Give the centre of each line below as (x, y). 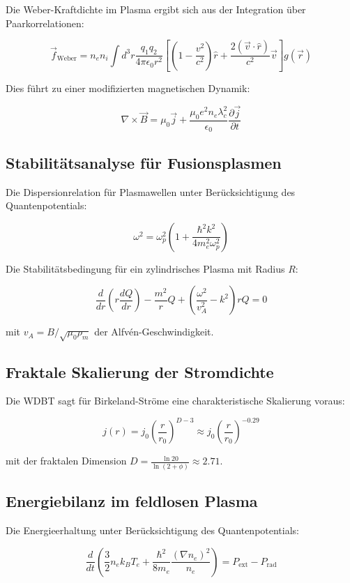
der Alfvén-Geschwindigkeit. (154, 332)
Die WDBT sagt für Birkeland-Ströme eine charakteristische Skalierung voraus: (175, 401)
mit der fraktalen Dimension (66, 461)
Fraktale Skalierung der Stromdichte (140, 371)
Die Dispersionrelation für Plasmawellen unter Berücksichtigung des (151, 191)
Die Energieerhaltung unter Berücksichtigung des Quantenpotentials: (153, 530)
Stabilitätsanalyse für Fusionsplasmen (144, 162)
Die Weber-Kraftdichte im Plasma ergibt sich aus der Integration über (156, 9)
